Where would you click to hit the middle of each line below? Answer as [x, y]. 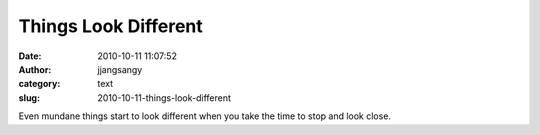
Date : [30, 56]
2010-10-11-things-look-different [164, 97]
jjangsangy [120, 69]
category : [39, 84]
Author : [35, 69]
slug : [29, 97]
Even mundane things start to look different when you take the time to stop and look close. [205, 116]
